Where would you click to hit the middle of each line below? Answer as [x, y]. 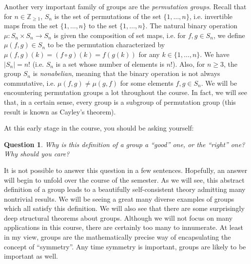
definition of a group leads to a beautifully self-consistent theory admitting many [125, 189]
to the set [103, 26]
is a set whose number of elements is [110, 64]
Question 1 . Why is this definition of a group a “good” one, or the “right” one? [125, 144]
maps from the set [31, 26]
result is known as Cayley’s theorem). [60, 111]
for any [149, 54]
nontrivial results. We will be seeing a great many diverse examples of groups [119, 198]
